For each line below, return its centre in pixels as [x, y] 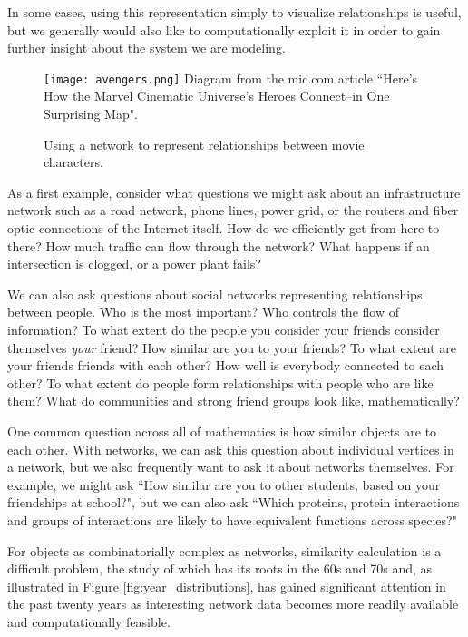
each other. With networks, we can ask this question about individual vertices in [231, 449]
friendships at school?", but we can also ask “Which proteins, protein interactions [234, 502]
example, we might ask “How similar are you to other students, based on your [224, 484]
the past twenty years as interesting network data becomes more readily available [233, 604]
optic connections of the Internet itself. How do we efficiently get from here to [224, 228]
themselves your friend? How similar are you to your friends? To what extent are [232, 347]
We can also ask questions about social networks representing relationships [215, 294]
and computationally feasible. [89, 621]
